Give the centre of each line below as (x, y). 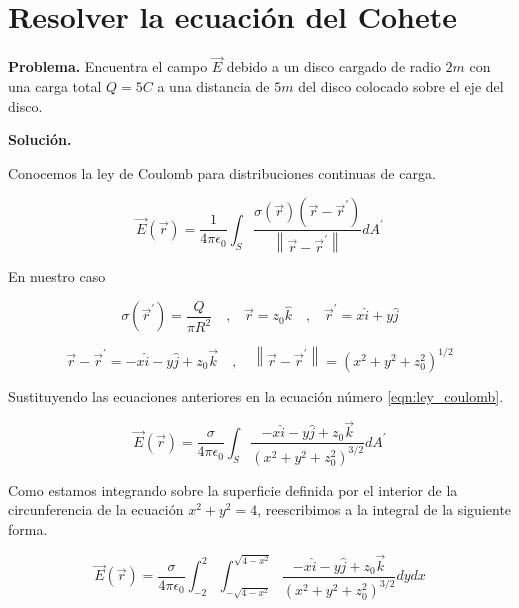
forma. (28, 529)
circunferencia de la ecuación (96, 509)
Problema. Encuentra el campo (108, 66)
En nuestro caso (57, 276)
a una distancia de (213, 85)
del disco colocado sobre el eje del (401, 85)
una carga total (55, 85)
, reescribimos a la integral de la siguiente (384, 509)
